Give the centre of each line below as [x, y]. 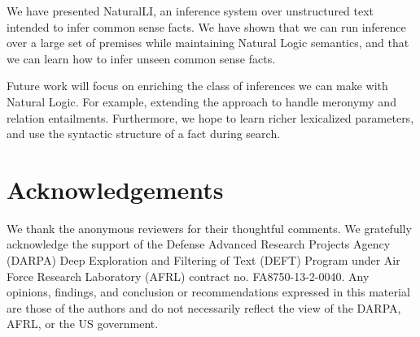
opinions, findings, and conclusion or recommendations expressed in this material [208, 292]
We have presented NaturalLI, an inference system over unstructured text [190, 11]
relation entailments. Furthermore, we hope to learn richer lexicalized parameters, [210, 117]
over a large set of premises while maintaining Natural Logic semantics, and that [208, 43]
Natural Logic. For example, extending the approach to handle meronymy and [201, 101]
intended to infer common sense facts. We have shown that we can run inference [206, 26]
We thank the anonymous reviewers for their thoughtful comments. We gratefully [209, 228]
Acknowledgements [115, 189]
